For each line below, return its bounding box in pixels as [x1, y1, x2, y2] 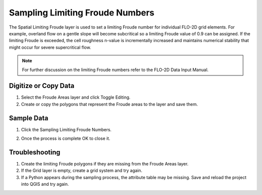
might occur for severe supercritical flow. [9, 44, 92, 50]
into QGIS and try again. [21, 181, 69, 187]
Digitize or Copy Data [9, 82, 75, 90]
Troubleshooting [9, 148, 61, 156]
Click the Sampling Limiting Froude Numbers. [21, 126, 112, 133]
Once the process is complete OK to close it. [21, 135, 111, 141]
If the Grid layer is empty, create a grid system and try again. [21, 167, 143, 174]
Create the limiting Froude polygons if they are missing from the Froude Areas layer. [21, 161, 189, 166]
